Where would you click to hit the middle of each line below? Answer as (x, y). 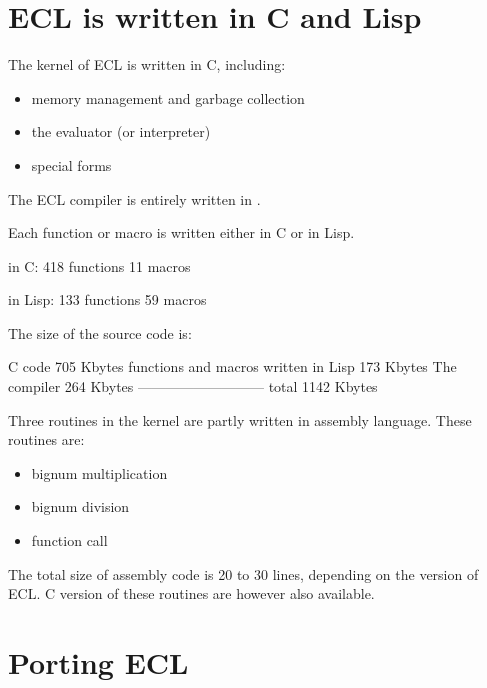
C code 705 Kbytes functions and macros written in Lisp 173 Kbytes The (232, 366)
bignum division (80, 506)
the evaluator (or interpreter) (121, 131)
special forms (71, 164)
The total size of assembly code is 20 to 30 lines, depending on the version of (243, 573)
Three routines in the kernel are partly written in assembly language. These (240, 419)
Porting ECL (98, 662)
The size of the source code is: (100, 332)
